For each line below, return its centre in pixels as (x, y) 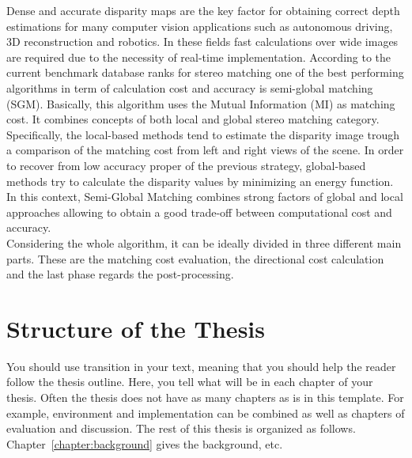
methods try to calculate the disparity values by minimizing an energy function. (200, 181)
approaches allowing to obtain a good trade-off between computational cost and (199, 212)
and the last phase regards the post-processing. (120, 274)
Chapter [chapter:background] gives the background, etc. (145, 443)
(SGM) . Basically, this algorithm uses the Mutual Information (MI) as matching (201, 103)
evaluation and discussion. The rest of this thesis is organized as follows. (181, 428)
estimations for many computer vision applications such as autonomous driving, (200, 26)
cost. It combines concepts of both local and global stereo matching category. (193, 119)
